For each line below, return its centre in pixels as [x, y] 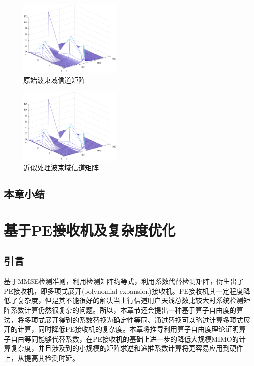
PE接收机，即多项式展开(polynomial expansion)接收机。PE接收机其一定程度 [124, 291]
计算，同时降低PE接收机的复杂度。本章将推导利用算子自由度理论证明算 [132, 329]
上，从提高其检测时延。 [42, 357]
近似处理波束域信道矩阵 [61, 167]
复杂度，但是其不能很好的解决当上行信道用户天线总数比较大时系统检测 [130, 300]
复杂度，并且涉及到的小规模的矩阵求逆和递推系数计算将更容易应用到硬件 [127, 348]
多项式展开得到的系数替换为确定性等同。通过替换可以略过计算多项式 [134, 319]
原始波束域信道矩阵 [54, 79]
